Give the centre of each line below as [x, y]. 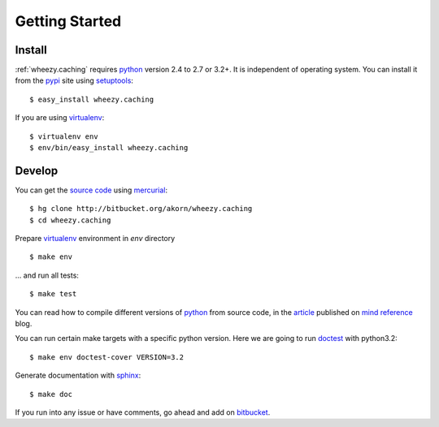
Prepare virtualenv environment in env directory [95, 239]
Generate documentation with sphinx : [78, 375]
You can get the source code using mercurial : [91, 190]
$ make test [53, 294]
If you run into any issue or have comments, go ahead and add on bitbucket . [143, 412]
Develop [37, 170]
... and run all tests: [47, 275]
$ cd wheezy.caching [70, 220]
